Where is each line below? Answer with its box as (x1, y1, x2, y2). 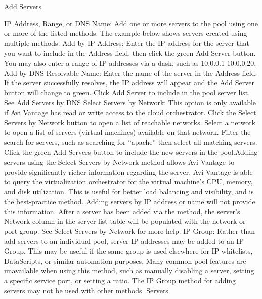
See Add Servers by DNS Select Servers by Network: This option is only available (4, 97, 256, 108)
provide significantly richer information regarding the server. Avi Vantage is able (4, 166, 253, 177)
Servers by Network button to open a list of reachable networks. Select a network (4, 117, 256, 127)
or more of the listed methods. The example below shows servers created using (4, 28, 247, 38)
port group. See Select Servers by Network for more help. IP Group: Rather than (4, 226, 255, 236)
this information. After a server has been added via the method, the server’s (4, 206, 240, 216)
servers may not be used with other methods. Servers (4, 285, 168, 295)
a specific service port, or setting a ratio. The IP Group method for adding (4, 275, 236, 286)
